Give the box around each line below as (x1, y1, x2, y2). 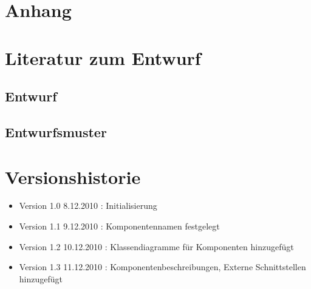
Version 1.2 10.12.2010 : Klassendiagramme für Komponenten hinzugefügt (19, 240, 294, 253)
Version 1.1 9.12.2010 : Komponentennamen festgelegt (19, 220, 220, 233)
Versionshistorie (5, 164, 141, 189)
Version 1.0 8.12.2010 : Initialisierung (19, 199, 157, 212)
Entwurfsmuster (5, 122, 107, 141)
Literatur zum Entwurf (5, 45, 201, 70)
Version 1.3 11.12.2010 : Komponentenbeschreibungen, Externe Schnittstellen (19, 260, 306, 273)
